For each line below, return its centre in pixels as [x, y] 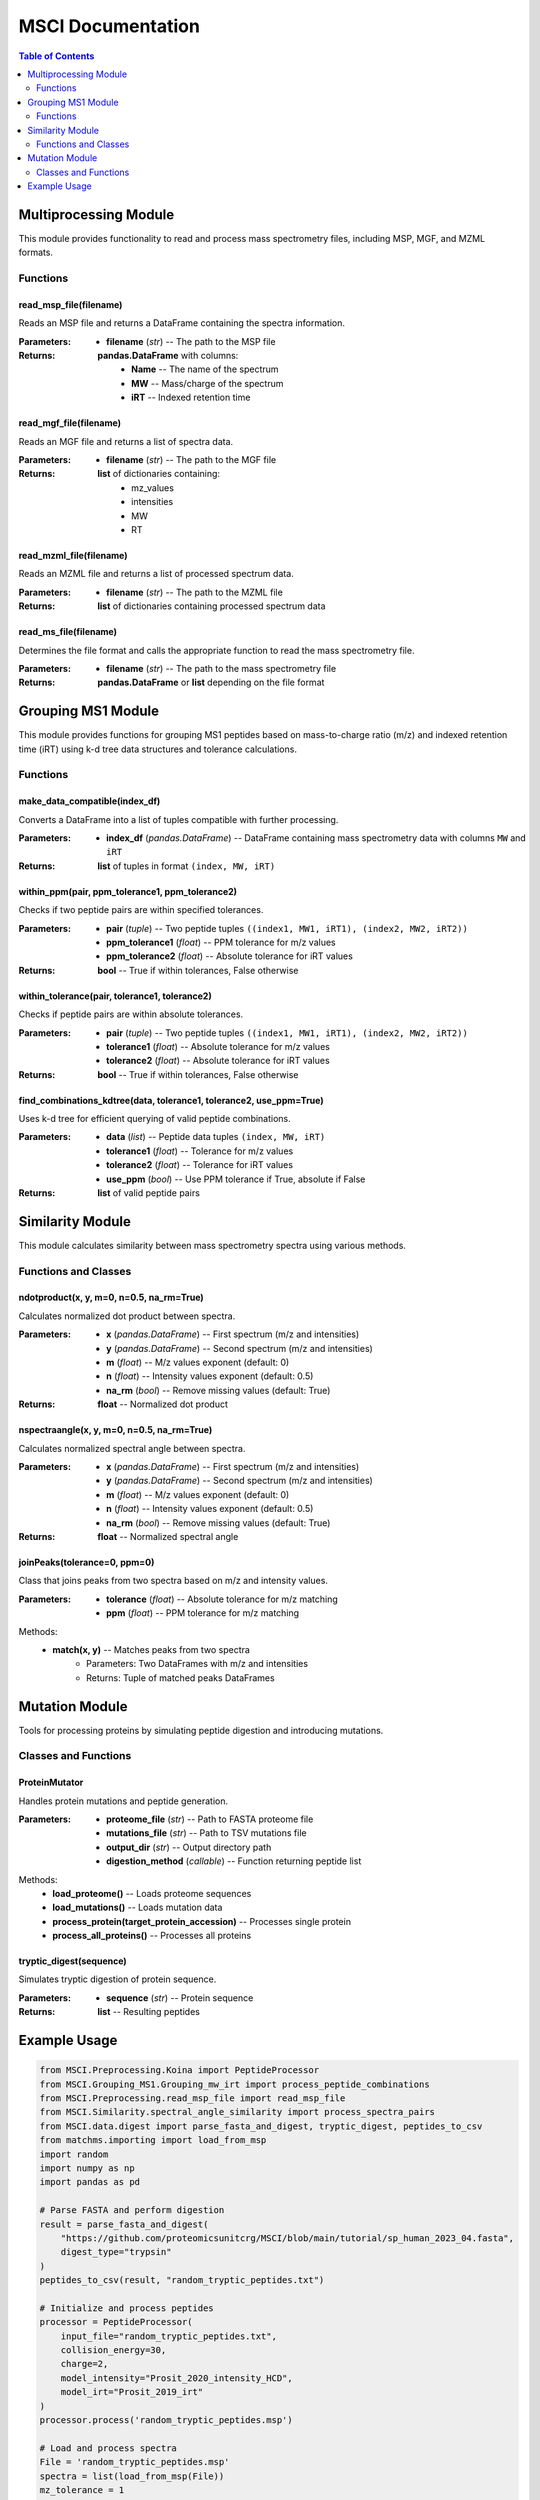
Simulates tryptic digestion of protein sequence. [117, 1979]
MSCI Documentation [109, 26]
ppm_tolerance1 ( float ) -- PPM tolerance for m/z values [221, 942]
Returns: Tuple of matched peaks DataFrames [180, 1677]
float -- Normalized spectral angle [168, 1536]
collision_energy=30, [113, 2350]
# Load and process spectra [108, 2448]
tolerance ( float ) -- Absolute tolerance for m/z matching [222, 1599]
